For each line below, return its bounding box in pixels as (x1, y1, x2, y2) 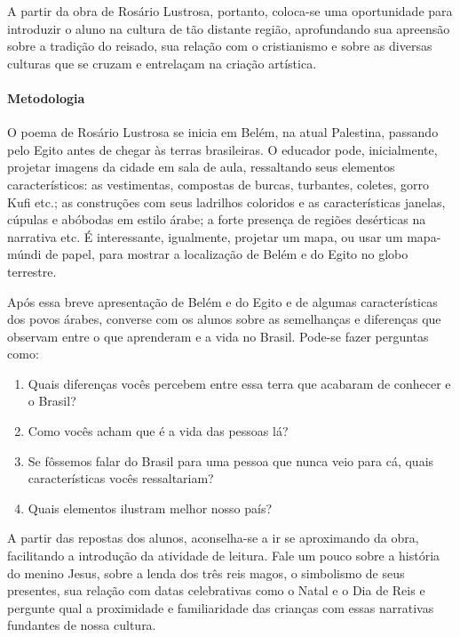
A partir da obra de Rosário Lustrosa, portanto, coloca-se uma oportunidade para (7, 2, 453, 20)
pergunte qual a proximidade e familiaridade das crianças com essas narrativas (7, 598, 434, 617)
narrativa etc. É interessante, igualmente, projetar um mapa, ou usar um (7, 227, 403, 246)
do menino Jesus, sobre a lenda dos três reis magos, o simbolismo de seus (7, 563, 405, 582)
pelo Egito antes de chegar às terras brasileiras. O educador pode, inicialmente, (7, 140, 438, 158)
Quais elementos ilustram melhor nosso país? (28, 498, 273, 517)
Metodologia (7, 88, 85, 107)
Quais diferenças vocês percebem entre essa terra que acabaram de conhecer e (28, 374, 451, 392)
